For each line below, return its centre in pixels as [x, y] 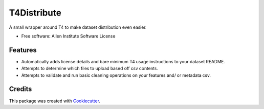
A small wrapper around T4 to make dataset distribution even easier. [78, 27]
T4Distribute [35, 13]
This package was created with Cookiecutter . [55, 101]
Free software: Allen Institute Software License [68, 36]
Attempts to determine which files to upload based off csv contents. [90, 69]
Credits [21, 89]
